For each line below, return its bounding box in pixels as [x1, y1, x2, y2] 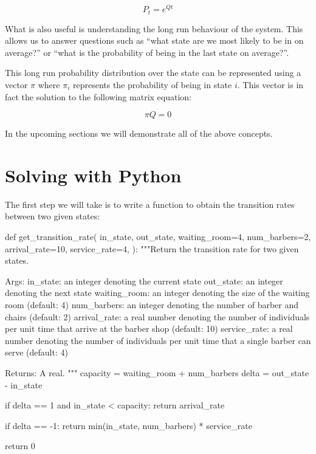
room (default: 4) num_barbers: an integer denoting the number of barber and [5, 298, 299, 311]
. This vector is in [237, 78, 304, 91]
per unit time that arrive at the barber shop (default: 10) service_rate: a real [5, 322, 293, 335]
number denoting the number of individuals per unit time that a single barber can [5, 334, 311, 346]
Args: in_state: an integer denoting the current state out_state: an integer [5, 274, 283, 287]
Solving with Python [5, 162, 182, 187]
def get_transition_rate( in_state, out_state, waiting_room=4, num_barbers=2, [5, 230, 311, 242]
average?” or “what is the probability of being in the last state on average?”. [5, 46, 289, 58]
